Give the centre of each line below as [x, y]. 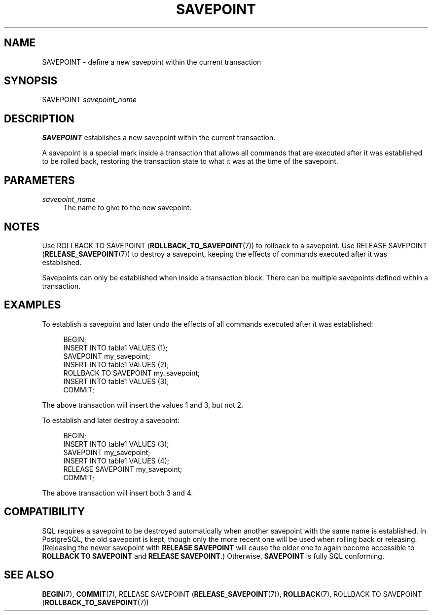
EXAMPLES [33, 305]
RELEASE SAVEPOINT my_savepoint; [123, 469]
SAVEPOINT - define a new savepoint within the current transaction [152, 62]
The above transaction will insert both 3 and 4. [118, 493]
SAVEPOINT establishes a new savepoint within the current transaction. [159, 138]
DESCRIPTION [39, 118]
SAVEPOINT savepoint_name [89, 100]
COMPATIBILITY [44, 512]
